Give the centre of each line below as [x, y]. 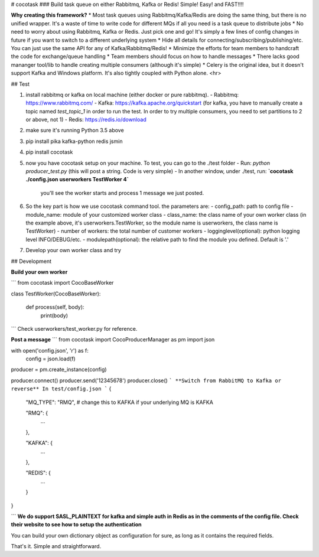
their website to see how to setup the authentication [76, 525]
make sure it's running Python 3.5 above [75, 131]
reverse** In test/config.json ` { [61, 389]
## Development [31, 261]
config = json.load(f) [51, 359]
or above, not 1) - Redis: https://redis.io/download [86, 120]
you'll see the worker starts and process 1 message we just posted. [122, 193]
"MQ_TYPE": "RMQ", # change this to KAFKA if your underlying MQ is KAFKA [120, 402]
